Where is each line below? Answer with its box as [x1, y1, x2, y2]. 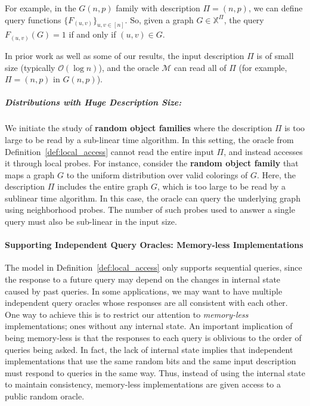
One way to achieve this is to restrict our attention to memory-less [5, 308, 249, 320]
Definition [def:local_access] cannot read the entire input [5, 145, 214, 157]
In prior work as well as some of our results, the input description [5, 49, 244, 61]
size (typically [5, 61, 55, 73]
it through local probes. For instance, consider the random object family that [5, 157, 299, 169]
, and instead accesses [224, 145, 303, 157]
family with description [116, 2, 200, 14]
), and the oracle [98, 61, 159, 73]
